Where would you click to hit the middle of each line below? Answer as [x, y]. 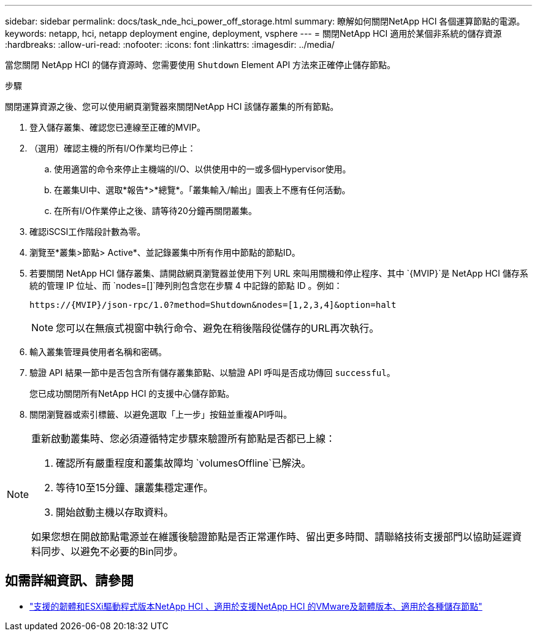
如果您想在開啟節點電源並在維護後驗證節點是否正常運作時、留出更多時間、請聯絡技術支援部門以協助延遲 [272, 537]
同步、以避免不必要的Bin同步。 [112, 551]
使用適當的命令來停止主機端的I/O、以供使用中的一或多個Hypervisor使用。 [203, 169]
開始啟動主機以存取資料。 [115, 512]
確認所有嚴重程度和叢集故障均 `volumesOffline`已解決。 [184, 463]
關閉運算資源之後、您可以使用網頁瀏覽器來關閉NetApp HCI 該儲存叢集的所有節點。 [172, 106]
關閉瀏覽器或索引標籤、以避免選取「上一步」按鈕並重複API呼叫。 [161, 414]
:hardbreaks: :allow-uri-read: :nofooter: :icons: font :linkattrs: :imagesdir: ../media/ [170, 44]
